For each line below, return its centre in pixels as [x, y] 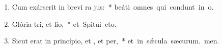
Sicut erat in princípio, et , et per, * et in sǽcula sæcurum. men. [116, 41]
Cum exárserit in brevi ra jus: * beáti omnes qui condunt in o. [113, 7]
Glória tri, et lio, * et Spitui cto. [64, 23]
